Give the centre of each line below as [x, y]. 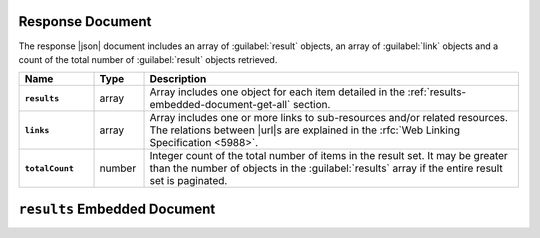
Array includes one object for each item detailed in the [277, 92]
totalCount [49, 168]
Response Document [85, 21]
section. [311, 105]
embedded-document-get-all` [220, 105]
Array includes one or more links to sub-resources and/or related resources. [329, 118]
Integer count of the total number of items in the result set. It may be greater [329, 156]
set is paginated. [188, 181]
